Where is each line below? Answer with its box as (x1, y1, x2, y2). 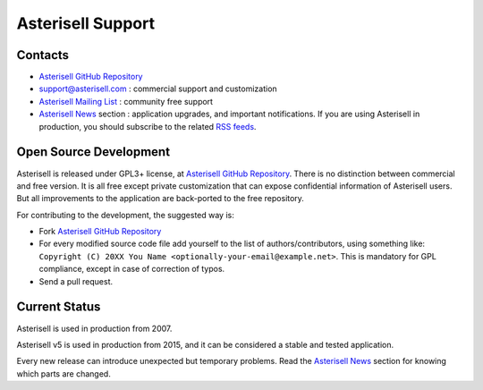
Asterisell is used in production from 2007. (16, 323, 173, 334)
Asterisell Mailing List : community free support (38, 96, 214, 106)
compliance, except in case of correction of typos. (38, 264, 225, 275)
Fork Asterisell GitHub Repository (38, 226, 162, 237)
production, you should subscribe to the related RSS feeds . (38, 121, 257, 131)
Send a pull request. (38, 276, 114, 286)
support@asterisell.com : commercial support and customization (38, 83, 277, 94)
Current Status (16, 300, 101, 315)
